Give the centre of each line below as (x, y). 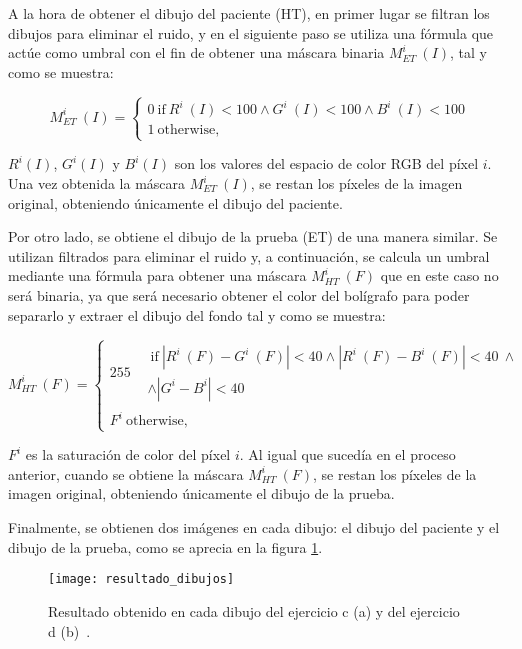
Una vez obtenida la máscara (97, 183)
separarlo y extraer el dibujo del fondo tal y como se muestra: (197, 314)
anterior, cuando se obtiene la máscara (126, 473)
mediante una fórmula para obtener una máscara (157, 275)
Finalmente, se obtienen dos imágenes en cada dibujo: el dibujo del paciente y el (254, 527)
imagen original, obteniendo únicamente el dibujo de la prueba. (201, 493)
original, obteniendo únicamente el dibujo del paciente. (175, 202)
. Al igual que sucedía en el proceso (347, 454)
